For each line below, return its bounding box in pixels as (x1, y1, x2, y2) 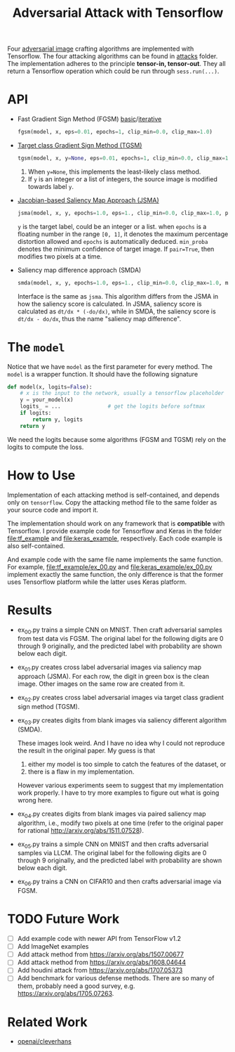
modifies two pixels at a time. (17, 252, 102, 261)
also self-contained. (7, 541, 65, 550)
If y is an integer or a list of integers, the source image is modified (27, 174, 217, 183)
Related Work (7, 1014, 88, 1030)
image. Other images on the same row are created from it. (17, 680, 185, 688)
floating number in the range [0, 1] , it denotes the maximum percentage (17, 230, 229, 238)
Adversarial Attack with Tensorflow (12, 5, 224, 21)
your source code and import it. (7, 505, 99, 514)
